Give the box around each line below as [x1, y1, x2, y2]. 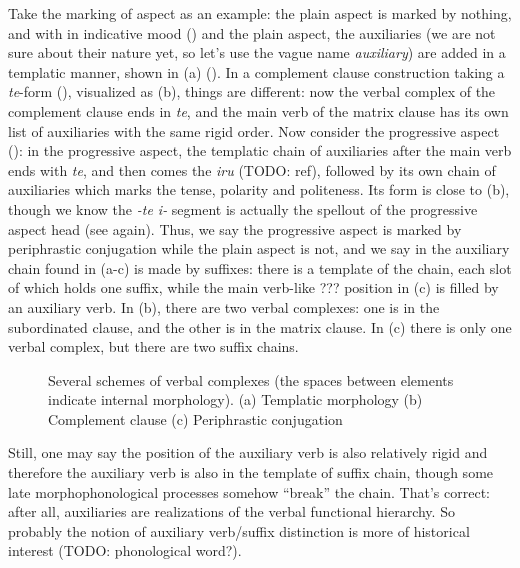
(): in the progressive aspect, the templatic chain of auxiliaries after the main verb [8, 140, 512, 161]
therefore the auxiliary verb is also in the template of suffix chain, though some [8, 462, 494, 483]
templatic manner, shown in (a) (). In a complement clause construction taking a [8, 61, 505, 82]
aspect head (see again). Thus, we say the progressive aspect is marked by [8, 218, 462, 239]
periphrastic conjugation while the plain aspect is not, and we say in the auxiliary [8, 238, 510, 259]
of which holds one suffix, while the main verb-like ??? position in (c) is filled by [8, 277, 499, 298]
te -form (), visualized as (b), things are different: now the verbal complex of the [8, 81, 496, 102]
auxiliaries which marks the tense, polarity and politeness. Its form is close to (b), [8, 179, 510, 200]
